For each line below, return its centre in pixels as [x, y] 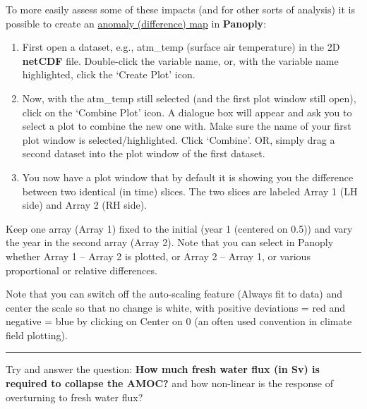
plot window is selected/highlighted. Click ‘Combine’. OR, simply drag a [179, 139]
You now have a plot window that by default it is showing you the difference [188, 177]
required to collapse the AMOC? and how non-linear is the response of [169, 383]
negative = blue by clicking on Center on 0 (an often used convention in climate [179, 321]
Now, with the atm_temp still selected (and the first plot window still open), [189, 98]
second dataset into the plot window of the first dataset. [144, 153]
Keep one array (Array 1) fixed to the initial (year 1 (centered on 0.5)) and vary [179, 228]
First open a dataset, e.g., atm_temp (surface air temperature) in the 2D [181, 47]
